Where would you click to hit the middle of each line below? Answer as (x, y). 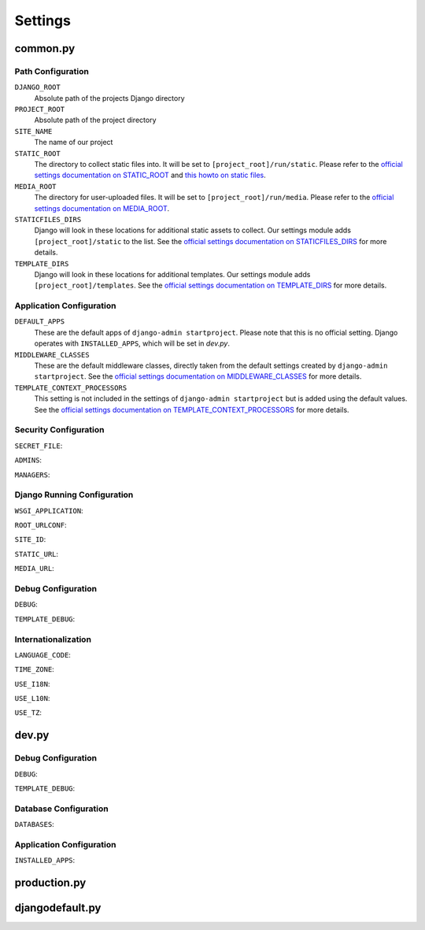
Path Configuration (52, 71)
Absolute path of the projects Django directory (109, 98)
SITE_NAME (33, 131)
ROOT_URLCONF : (41, 525)
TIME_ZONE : (34, 669)
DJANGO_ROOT (37, 87)
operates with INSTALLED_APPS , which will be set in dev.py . (132, 343)
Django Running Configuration (74, 495)
